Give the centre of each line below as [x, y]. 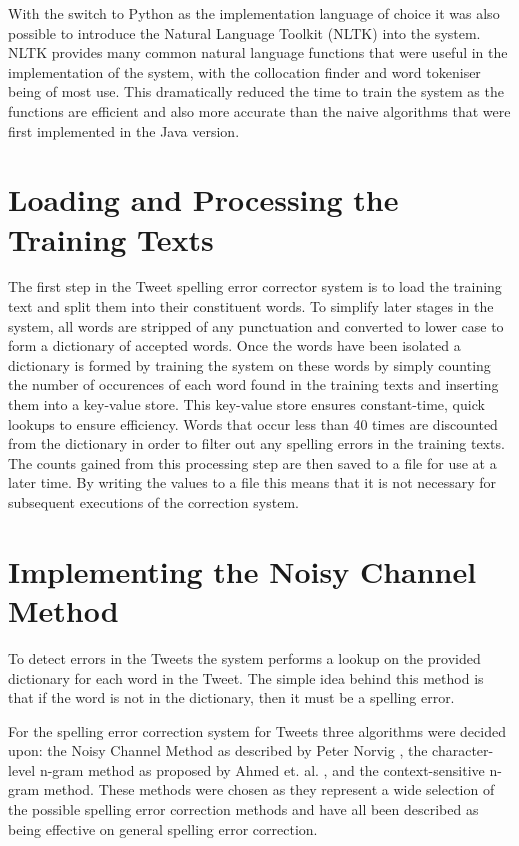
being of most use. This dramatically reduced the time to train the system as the [256, 91]
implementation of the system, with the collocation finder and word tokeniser [244, 71]
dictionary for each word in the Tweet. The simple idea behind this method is [246, 677]
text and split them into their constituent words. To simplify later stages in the [251, 306]
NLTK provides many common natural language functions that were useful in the [258, 52]
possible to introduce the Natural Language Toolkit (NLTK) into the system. [244, 32]
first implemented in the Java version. [124, 130]
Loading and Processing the [203, 199]
